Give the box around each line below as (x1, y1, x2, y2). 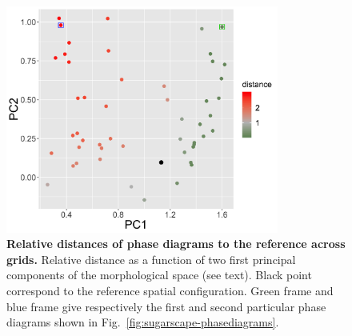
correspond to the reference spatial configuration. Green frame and (6, 282, 334, 298)
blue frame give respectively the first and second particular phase (6, 298, 326, 314)
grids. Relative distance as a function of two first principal (6, 250, 296, 267)
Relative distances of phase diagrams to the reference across (6, 235, 346, 252)
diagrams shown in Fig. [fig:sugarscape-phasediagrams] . (6, 314, 279, 330)
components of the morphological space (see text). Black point (6, 266, 312, 283)
